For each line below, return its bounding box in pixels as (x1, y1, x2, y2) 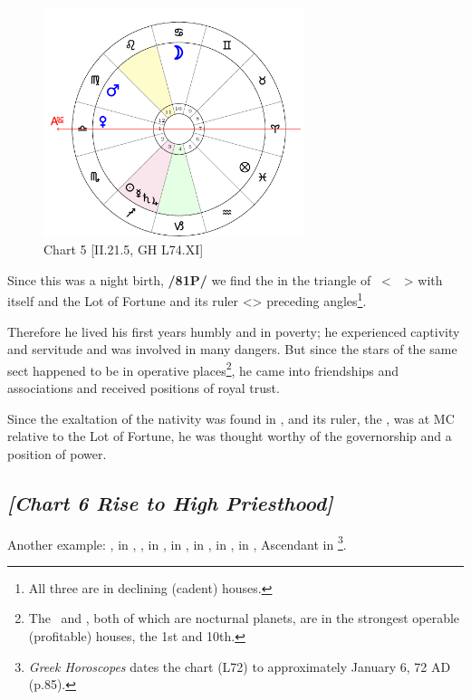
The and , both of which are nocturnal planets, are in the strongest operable (28, 609, 460, 628)
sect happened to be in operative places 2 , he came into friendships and (7, 358, 399, 379)
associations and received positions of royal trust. (7, 379, 280, 398)
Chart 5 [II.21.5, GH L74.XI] (43, 240, 204, 259)
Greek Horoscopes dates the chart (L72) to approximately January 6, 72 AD (28, 657, 451, 676)
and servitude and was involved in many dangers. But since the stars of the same (7, 340, 457, 359)
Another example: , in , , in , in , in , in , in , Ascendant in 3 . (7, 532, 347, 553)
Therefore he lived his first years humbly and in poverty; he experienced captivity (7, 321, 460, 340)
